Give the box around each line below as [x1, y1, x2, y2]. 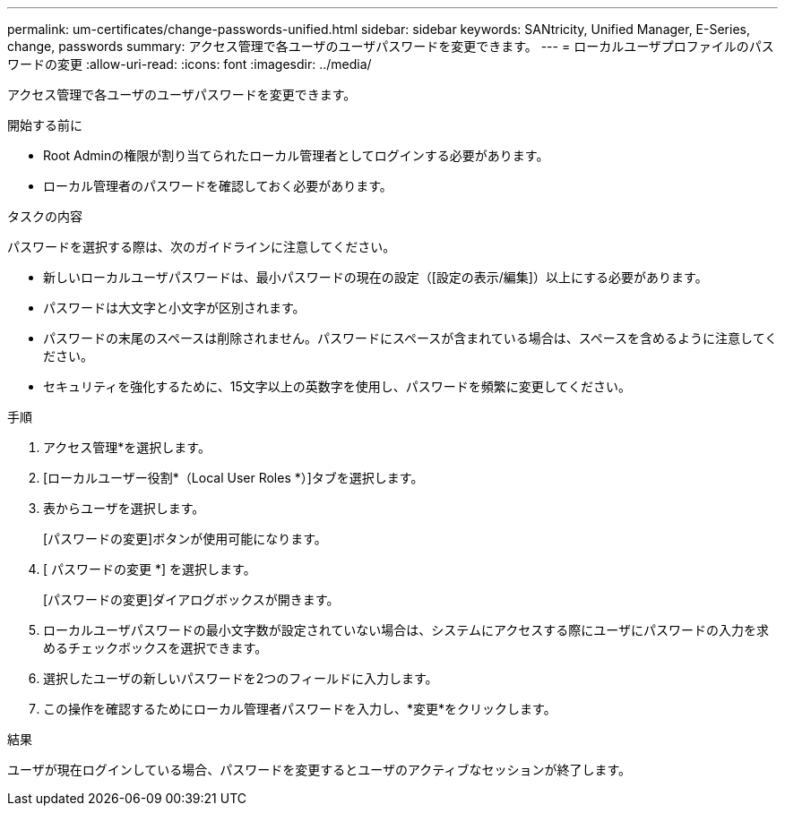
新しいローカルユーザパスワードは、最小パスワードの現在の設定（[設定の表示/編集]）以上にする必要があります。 [43, 270, 708, 285]
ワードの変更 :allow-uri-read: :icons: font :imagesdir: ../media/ [7, 56, 372, 72]
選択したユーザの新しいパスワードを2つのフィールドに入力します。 [43, 671, 438, 686]
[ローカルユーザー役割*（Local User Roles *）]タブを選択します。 [43, 470, 424, 485]
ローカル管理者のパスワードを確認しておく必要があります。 [43, 178, 392, 193]
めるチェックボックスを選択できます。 [43, 640, 268, 655]
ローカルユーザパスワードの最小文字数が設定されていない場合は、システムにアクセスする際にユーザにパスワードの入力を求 [43, 622, 769, 638]
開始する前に [7, 117, 82, 133]
